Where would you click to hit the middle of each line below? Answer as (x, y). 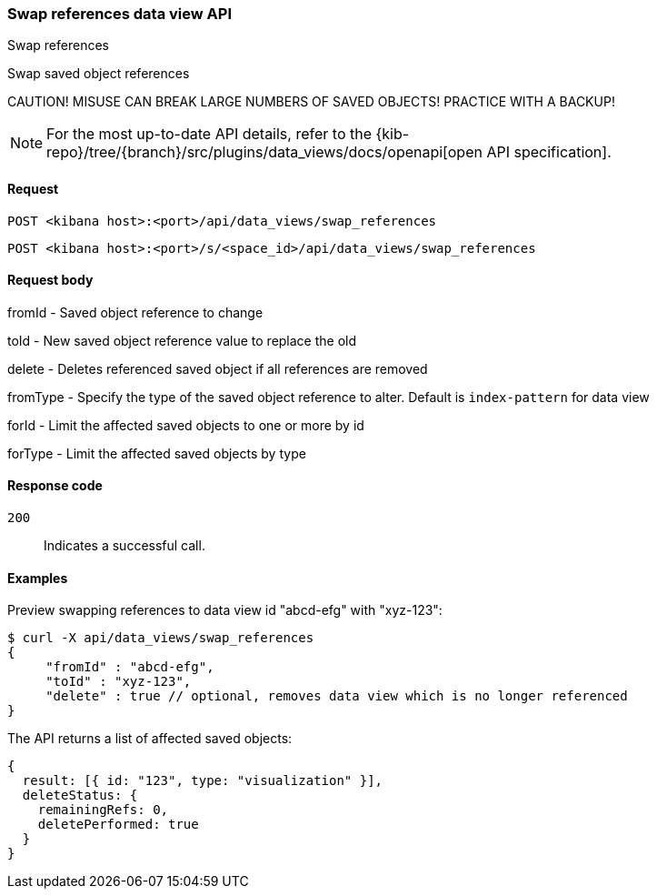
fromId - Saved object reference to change (135, 312)
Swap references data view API (119, 14)
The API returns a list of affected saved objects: (150, 739)
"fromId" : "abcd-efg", (130, 667)
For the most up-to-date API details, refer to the (209, 134)
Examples (38, 578)
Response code (55, 486)
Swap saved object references (99, 74)
